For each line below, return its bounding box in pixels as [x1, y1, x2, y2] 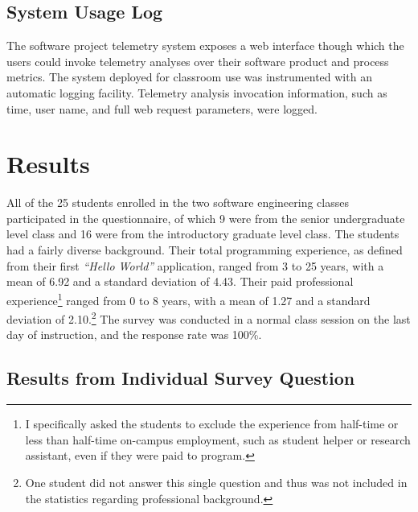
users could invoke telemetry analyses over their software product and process [6, 52, 389, 69]
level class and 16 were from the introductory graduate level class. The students [6, 225, 400, 242]
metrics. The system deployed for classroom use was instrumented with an [6, 68, 372, 85]
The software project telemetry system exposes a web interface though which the [6, 37, 404, 54]
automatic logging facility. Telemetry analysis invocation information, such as [6, 84, 387, 101]
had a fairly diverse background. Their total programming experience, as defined [6, 242, 403, 258]
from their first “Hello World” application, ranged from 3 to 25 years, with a [6, 257, 384, 274]
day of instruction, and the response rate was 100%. [6, 326, 262, 343]
